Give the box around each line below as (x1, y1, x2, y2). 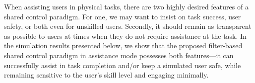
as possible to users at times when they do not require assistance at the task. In (4, 30, 247, 41)
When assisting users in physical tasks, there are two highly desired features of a (4, 1, 249, 11)
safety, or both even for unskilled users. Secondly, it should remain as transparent (4, 21, 252, 31)
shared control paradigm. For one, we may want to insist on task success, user (4, 11, 241, 21)
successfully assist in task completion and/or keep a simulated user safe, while (4, 60, 241, 70)
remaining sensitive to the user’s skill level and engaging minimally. (4, 70, 209, 80)
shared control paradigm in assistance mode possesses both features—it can (4, 50, 234, 60)
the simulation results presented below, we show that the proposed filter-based (4, 40, 243, 51)
